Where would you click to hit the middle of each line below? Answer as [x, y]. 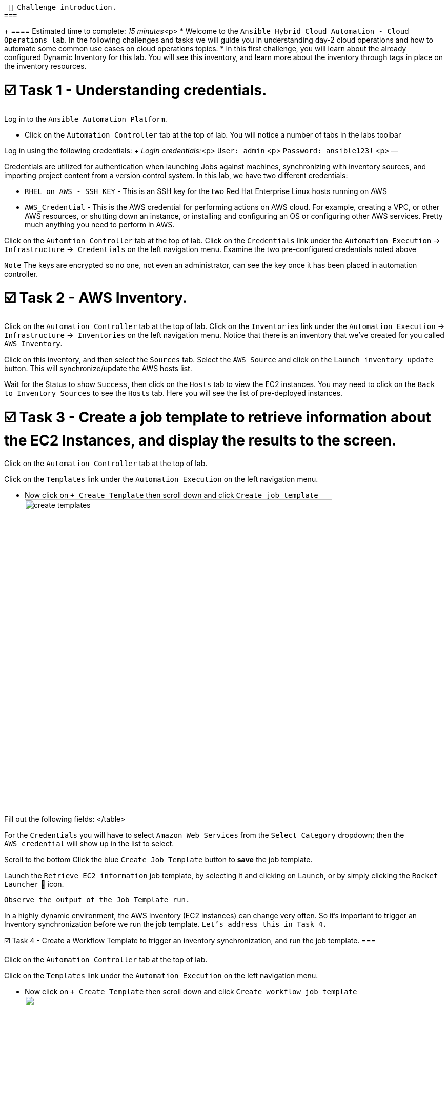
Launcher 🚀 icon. [34, 884]
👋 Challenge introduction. [63, 7]
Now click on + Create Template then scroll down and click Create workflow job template [191, 991]
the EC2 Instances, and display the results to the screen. [200, 440]
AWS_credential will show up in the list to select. [89, 843]
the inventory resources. [45, 66]
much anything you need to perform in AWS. [100, 224]
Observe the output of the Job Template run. [97, 900]
